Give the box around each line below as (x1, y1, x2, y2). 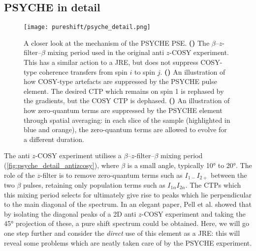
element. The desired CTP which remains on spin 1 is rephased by (24, 85, 224, 96)
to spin (134, 66, 156, 77)
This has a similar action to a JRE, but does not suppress (24, 57, 198, 67)
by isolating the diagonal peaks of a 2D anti (4, 208, 136, 219)
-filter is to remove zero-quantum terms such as (40, 169, 183, 180)
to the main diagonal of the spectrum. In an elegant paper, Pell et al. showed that (4, 199, 252, 209)
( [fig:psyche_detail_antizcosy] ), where (4, 160, 119, 170)
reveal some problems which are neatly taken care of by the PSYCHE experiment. (4, 237, 252, 248)
